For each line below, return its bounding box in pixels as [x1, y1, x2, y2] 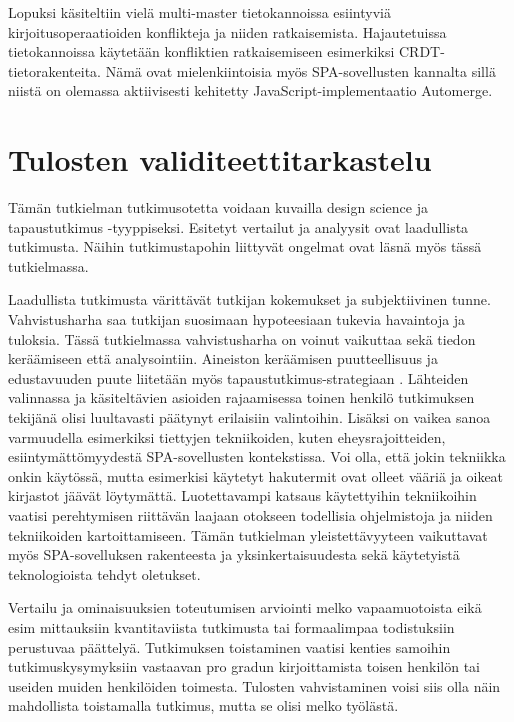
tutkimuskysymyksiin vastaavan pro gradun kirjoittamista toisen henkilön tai [8, 656, 480, 677]
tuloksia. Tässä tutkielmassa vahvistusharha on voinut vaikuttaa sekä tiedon [8, 328, 476, 349]
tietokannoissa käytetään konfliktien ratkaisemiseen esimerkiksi [8, 41, 395, 62]
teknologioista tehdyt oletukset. [8, 563, 201, 584]
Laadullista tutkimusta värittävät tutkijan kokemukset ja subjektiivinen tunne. [8, 289, 491, 310]
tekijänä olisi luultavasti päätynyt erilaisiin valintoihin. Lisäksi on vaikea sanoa [8, 407, 491, 428]
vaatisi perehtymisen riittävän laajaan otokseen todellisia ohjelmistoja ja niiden [8, 505, 493, 525]
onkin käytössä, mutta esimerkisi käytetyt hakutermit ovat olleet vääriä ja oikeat [8, 465, 504, 486]
